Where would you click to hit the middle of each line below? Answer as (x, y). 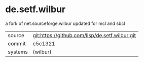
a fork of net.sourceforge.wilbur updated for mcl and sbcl (65, 23)
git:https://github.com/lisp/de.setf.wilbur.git (84, 35)
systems (18, 52)
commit (17, 43)
